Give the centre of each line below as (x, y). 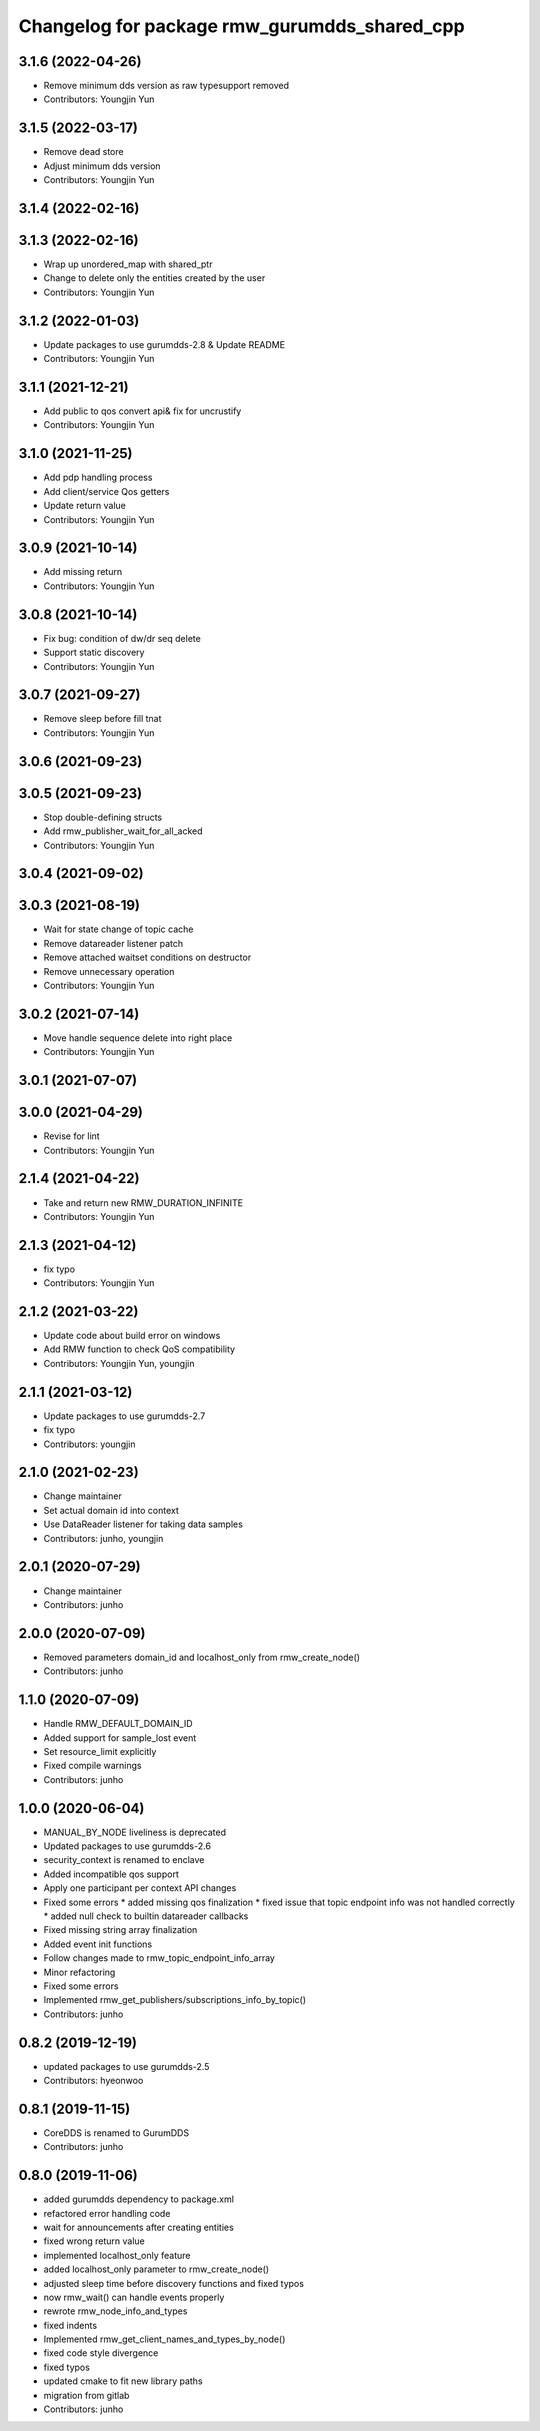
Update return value (85, 506)
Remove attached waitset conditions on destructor (147, 957)
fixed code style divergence (101, 2353)
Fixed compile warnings (92, 1766)
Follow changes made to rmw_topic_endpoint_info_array (159, 1958)
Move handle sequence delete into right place (138, 1037)
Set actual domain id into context (111, 1510)
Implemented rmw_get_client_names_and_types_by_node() (164, 2339)
